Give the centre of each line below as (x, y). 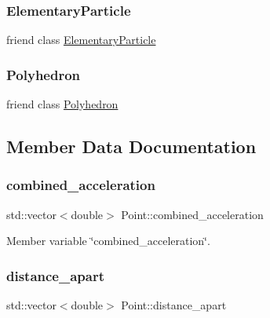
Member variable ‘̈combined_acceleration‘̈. (108, 241)
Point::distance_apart (174, 305)
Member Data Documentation (131, 146)
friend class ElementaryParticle (81, 40)
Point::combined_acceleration (192, 214)
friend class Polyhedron (62, 104)
